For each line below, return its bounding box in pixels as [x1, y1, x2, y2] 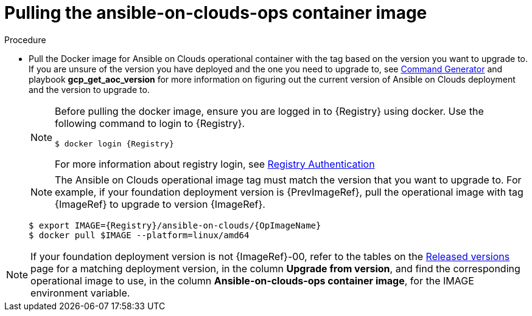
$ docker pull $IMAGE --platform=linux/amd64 [29, 230, 250, 240]
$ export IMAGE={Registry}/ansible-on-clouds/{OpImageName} [29, 220, 321, 230]
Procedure [4, 34, 46, 45]
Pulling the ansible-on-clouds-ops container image [4, 2, 427, 23]
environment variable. [30, 286, 130, 299]
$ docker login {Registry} [55, 139, 174, 148]
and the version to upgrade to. [29, 84, 150, 95]
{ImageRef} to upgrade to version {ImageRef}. [55, 197, 265, 210]
